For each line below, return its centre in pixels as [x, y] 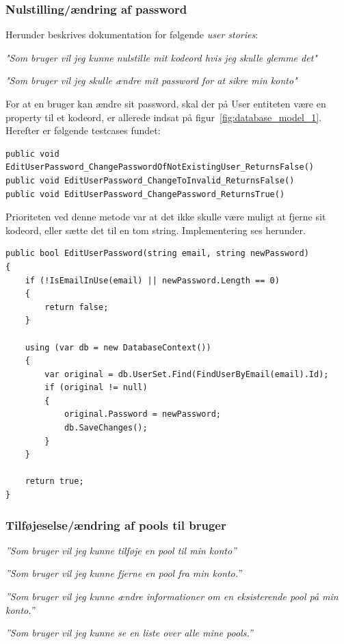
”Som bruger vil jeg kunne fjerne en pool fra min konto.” [124, 573]
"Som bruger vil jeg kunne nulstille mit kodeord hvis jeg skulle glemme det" [161, 57]
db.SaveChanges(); [106, 428]
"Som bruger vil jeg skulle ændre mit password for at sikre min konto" [151, 80]
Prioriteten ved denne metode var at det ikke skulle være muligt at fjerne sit [166, 217]
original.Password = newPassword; [142, 414]
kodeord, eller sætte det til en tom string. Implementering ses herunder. [156, 230]
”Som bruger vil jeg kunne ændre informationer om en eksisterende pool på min [172, 596]
